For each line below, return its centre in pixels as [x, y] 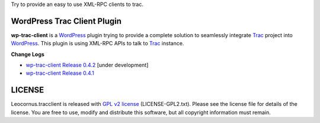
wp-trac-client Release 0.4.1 [60, 73]
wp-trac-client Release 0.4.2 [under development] [87, 65]
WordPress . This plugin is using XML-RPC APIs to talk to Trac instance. [97, 44]
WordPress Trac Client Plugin [66, 21]
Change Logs [28, 54]
